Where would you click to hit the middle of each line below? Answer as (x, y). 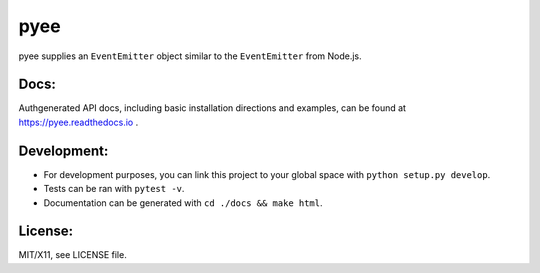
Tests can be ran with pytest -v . (114, 189)
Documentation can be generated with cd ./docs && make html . (183, 202)
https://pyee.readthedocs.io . (78, 122)
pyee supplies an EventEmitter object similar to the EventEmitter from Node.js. (190, 56)
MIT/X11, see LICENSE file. (72, 255)
